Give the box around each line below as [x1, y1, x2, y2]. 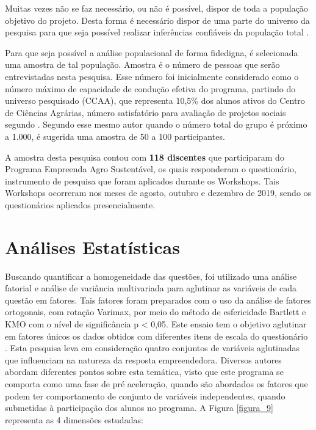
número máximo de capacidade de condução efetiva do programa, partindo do [5, 82, 296, 95]
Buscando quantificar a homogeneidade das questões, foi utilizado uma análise [5, 269, 297, 282]
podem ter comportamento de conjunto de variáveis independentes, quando [5, 389, 285, 402]
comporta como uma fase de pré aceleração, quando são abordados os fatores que [5, 377, 308, 390]
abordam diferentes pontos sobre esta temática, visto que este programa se [5, 365, 284, 378]
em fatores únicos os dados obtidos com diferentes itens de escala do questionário [5, 329, 308, 342]
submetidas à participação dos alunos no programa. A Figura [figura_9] [5, 401, 273, 414]
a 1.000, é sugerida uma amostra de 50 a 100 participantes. [5, 129, 225, 142]
